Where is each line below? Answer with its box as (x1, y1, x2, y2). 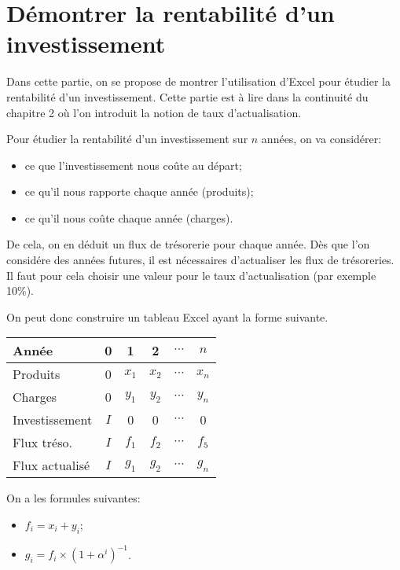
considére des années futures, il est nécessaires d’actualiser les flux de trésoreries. (6, 252, 394, 268)
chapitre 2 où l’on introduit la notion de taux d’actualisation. (6, 104, 302, 120)
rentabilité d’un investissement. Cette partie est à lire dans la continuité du (6, 88, 369, 105)
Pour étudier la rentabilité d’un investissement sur (6, 131, 248, 147)
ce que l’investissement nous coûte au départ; (24, 156, 242, 173)
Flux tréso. (13, 433, 72, 452)
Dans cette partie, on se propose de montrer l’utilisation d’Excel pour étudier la (6, 73, 391, 90)
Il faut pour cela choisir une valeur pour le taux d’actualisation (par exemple (6, 267, 376, 283)
